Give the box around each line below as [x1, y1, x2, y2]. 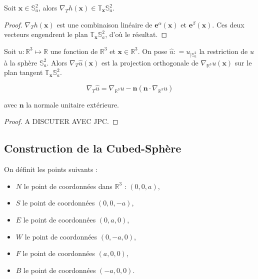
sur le [234, 57, 252, 67]
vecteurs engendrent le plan [4, 29, 88, 39]
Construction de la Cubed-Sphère [4, 140, 181, 156]
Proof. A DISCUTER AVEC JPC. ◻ [4, 116, 118, 126]
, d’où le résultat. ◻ [105, 29, 167, 39]
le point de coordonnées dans [23, 180, 112, 191]
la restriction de [199, 45, 248, 56]
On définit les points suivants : [4, 164, 97, 174]
